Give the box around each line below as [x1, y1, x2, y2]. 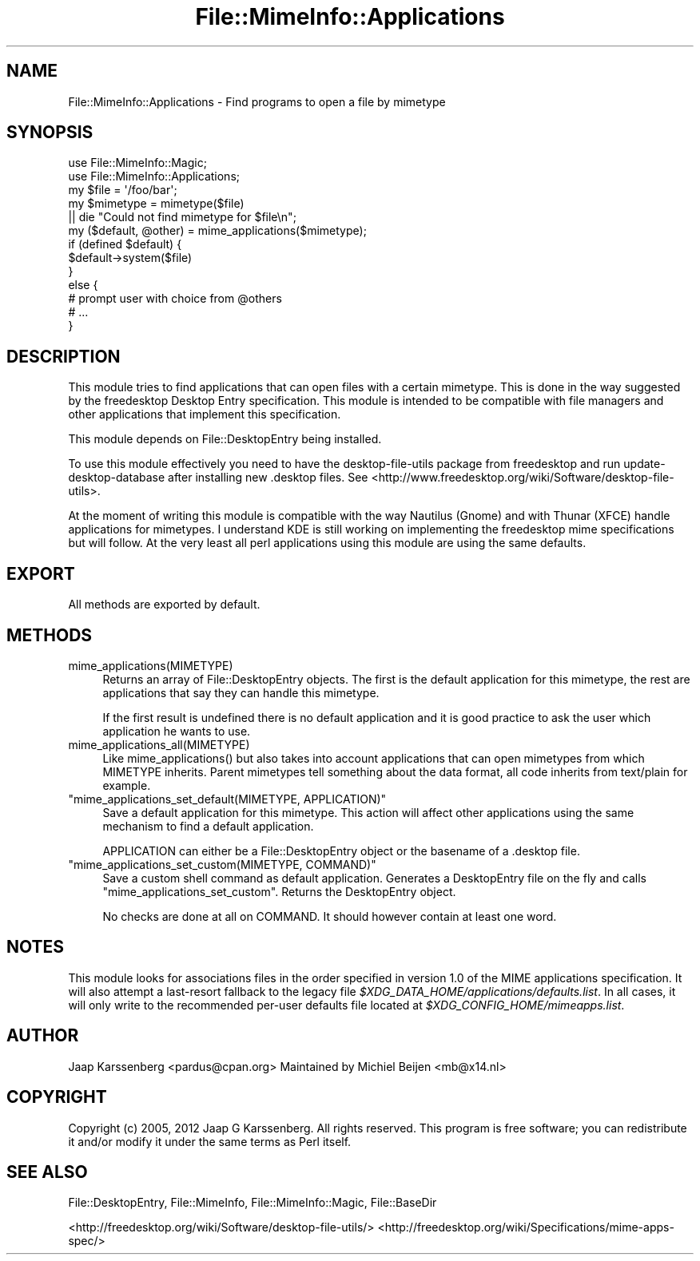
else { [68, 278, 98, 292]
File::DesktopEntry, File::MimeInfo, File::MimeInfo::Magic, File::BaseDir [68, 1196, 437, 1210]
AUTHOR [6, 1025, 79, 1046]
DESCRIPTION [6, 346, 121, 367]
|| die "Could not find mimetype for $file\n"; [68, 210, 296, 224]
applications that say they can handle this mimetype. [102, 685, 380, 700]
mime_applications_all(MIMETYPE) [68, 737, 250, 751]
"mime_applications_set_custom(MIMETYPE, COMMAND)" [68, 857, 376, 871]
